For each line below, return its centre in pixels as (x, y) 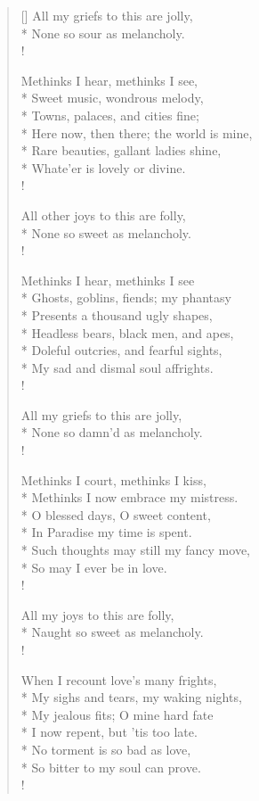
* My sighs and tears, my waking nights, (131, 697)
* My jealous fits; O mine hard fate (117, 714)
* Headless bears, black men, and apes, (127, 332)
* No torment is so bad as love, (106, 749)
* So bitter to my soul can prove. (111, 767)
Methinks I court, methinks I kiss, (113, 479)
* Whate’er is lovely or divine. (103, 167)
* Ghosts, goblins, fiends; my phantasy (126, 297)
